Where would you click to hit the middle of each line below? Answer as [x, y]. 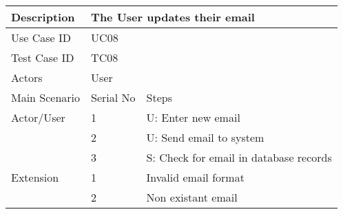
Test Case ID [43, 57]
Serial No [113, 97]
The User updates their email [173, 17]
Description [43, 17]
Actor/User [38, 117]
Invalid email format [195, 177]
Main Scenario [46, 97]
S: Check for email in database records [239, 157]
